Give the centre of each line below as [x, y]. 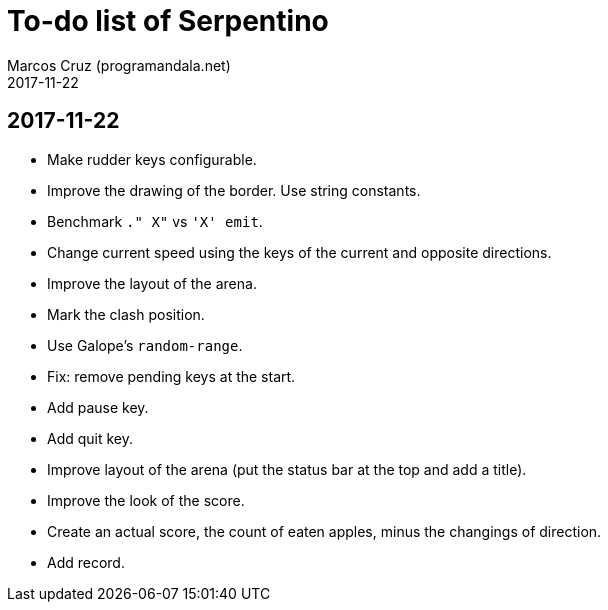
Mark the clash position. [126, 314]
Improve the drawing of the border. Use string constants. [234, 190]
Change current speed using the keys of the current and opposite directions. [299, 252]
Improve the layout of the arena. [152, 283]
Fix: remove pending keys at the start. [171, 376]
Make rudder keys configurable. [152, 159]
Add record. [86, 562]
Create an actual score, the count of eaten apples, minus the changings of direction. [324, 531]
